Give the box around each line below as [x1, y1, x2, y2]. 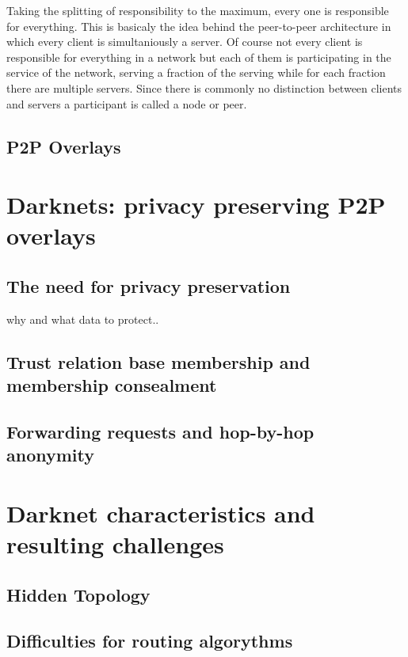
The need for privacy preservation [6, 273, 291, 298]
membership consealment [6, 373, 217, 397]
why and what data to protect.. [6, 310, 159, 327]
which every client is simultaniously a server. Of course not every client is [6, 33, 363, 50]
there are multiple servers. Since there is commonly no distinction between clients [6, 79, 402, 96]
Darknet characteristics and [6, 496, 315, 529]
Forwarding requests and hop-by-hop [6, 419, 315, 443]
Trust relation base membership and [6, 349, 311, 374]
